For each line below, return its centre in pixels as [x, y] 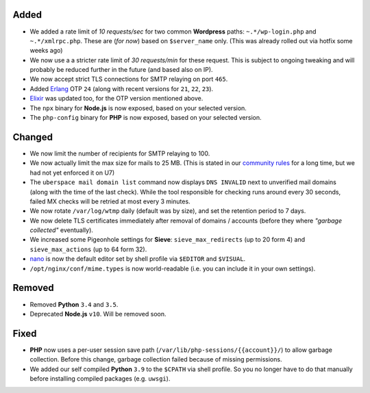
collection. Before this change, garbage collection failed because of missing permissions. [156, 359]
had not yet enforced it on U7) [72, 173]
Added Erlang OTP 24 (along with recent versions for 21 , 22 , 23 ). [122, 88]
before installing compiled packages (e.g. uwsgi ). [100, 379]
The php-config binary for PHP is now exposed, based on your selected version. [146, 118]
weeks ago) [46, 51]
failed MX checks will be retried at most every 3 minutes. [110, 201]
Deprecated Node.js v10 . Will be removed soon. [98, 314]
